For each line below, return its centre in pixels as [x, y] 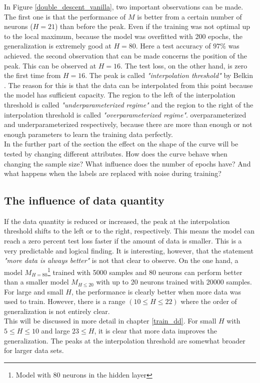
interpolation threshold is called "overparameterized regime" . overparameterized [125, 114]
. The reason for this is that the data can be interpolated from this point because [128, 85]
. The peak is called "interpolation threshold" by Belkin [169, 75]
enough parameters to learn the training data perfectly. [88, 134]
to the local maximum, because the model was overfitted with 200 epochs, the [123, 36]
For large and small [34, 291]
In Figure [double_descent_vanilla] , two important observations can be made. [124, 6]
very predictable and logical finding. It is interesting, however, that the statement [129, 250]
